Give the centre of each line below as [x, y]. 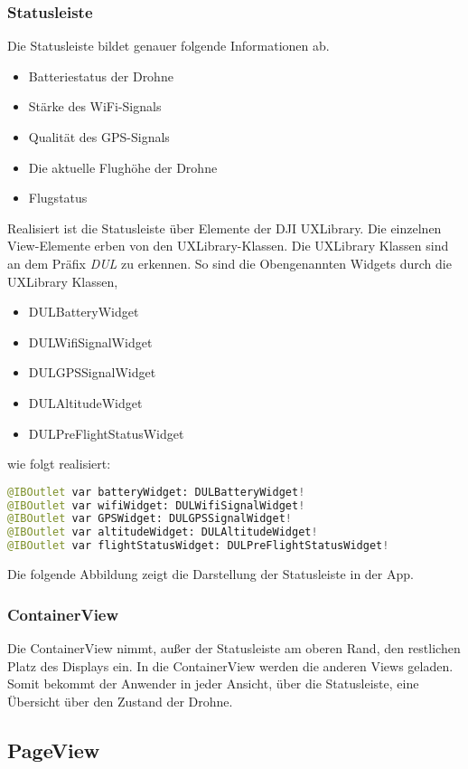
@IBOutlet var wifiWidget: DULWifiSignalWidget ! [156, 505]
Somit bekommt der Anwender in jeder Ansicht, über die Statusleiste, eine [213, 684]
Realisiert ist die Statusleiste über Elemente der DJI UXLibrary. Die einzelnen [225, 228]
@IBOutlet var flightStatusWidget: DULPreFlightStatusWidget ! [198, 546]
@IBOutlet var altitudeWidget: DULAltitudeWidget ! [163, 532]
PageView [54, 750]
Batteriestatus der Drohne [101, 76]
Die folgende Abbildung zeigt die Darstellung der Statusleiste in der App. [211, 574]
